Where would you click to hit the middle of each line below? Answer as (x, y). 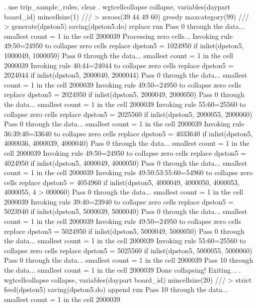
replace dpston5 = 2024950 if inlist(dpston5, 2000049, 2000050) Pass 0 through (124, 94)
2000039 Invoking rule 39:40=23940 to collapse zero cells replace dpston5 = (119, 201)
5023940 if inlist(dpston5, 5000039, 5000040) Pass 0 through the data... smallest (126, 211)
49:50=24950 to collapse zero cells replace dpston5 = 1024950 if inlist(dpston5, (124, 46)
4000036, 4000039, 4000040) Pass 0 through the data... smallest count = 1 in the (127, 143)
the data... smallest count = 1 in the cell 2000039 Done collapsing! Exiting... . (123, 270)
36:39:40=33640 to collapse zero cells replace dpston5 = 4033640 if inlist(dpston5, (128, 133)
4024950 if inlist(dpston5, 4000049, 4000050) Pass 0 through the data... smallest (126, 162)
